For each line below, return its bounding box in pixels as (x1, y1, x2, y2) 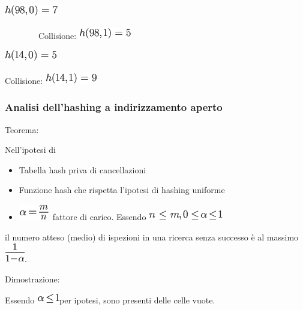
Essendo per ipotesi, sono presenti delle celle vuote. (5, 294, 215, 306)
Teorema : (5, 123, 39, 136)
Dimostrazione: (5, 272, 60, 285)
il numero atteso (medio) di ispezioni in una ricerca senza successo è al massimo (5, 230, 299, 243)
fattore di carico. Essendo (52, 210, 146, 222)
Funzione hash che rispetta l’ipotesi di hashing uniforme (19, 183, 225, 196)
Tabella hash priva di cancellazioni (19, 163, 146, 176)
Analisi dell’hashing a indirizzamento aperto (5, 100, 223, 115)
